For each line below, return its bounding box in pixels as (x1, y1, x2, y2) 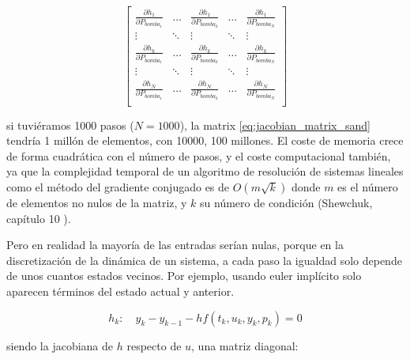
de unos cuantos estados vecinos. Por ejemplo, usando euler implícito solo (6, 267, 362, 284)
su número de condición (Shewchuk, (200, 195, 373, 211)
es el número (337, 179, 398, 195)
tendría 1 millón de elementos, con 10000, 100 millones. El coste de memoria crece (6, 132, 404, 149)
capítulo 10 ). (6, 210, 71, 226)
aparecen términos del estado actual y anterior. (6, 283, 235, 299)
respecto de (126, 337, 182, 353)
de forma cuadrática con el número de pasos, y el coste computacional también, (6, 147, 391, 164)
